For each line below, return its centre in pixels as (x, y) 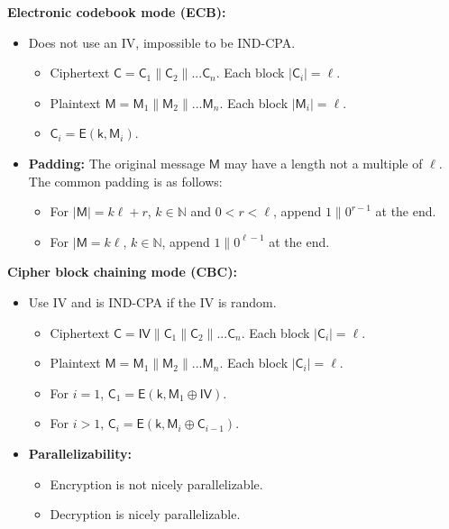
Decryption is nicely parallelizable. (145, 514)
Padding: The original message (117, 163)
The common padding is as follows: (125, 181)
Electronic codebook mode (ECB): (117, 12)
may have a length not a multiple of (323, 163)
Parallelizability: (80, 453)
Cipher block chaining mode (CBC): (122, 272)
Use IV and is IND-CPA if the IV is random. (152, 301)
